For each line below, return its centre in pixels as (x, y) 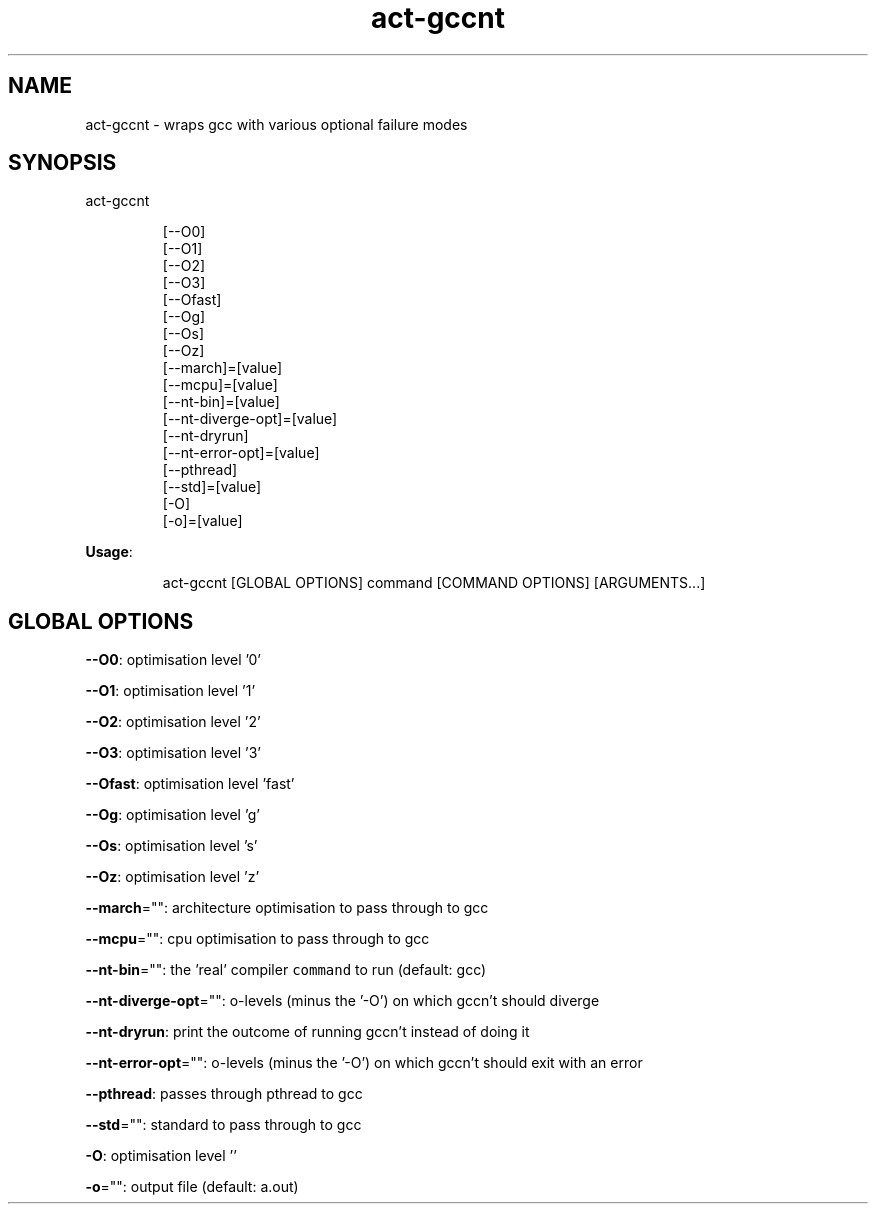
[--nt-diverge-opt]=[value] (250, 419)
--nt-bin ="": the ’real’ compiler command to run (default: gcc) (286, 970)
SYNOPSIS (62, 163)
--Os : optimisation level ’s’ (171, 846)
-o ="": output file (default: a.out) (192, 1187)
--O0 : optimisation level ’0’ (173, 660)
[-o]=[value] (202, 521)
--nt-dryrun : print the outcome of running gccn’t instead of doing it (307, 1032)
